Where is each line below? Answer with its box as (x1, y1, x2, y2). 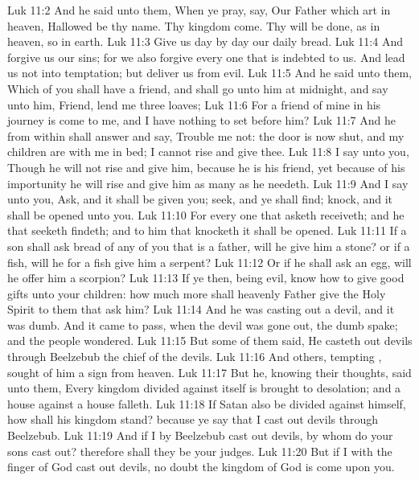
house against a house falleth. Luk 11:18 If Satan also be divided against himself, (7, 395, 406, 412)
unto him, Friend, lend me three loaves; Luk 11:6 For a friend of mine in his (7, 96, 381, 113)
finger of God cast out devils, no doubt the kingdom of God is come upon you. (7, 458, 395, 475)
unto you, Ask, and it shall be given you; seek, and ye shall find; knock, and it (7, 191, 393, 207)
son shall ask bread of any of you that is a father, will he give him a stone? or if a (7, 237, 410, 254)
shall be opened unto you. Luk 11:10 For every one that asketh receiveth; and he (7, 206, 405, 223)
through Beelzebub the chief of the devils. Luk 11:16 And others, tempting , (7, 348, 382, 365)
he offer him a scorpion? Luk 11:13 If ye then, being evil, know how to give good (7, 269, 405, 286)
